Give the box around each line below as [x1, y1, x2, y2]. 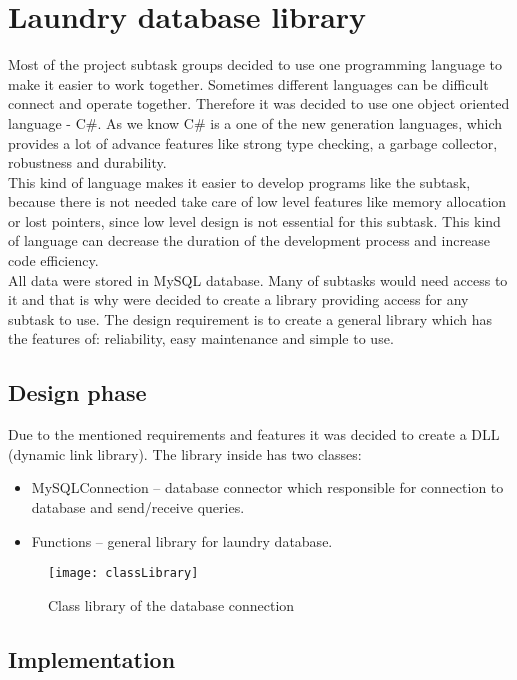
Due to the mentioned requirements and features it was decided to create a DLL [8, 424, 500, 445]
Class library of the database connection [48, 594, 295, 615]
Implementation [8, 643, 176, 674]
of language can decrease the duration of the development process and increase [8, 230, 490, 251]
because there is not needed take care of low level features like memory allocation [8, 191, 507, 212]
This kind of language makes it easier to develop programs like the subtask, [8, 171, 471, 192]
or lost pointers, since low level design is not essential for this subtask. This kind [8, 210, 501, 231]
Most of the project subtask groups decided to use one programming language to [8, 54, 503, 75]
